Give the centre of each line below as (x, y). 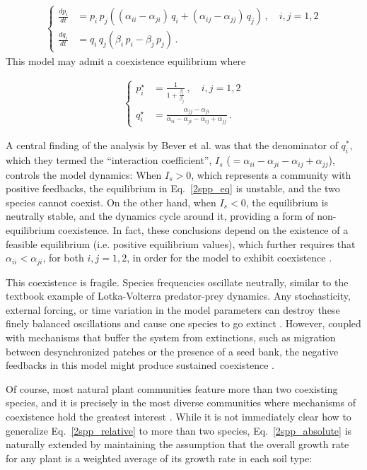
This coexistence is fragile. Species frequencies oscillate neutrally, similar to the (177, 282)
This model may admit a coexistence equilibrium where (126, 60)
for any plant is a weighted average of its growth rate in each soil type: (159, 458)
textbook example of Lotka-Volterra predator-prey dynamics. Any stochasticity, (178, 296)
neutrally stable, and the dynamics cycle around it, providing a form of (160, 216)
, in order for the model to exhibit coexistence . (229, 258)
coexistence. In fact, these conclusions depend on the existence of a (203, 230)
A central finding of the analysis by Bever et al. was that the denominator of (172, 145)
